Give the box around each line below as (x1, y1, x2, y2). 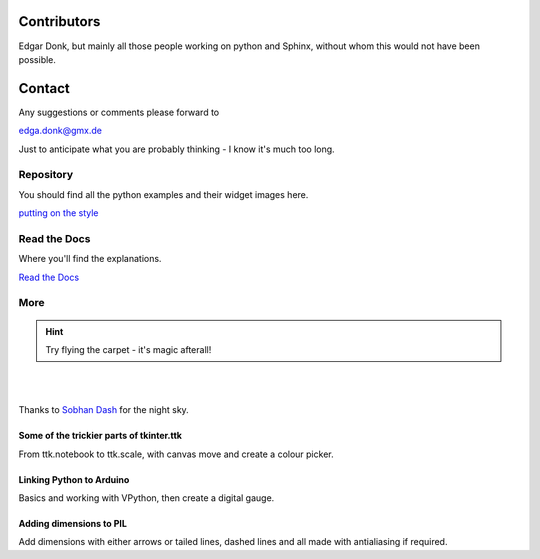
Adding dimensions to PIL (18, 517, 127, 529)
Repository (18, 168, 74, 182)
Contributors (18, 13, 101, 30)
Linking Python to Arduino (18, 473, 130, 485)
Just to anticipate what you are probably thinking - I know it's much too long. (18, 143, 335, 155)
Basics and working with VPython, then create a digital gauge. (18, 491, 275, 504)
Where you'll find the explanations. (18, 253, 162, 265)
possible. (18, 53, 57, 65)
